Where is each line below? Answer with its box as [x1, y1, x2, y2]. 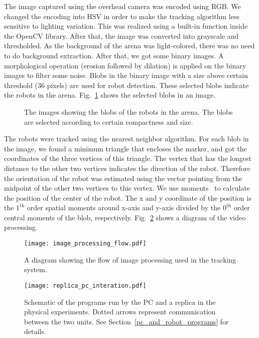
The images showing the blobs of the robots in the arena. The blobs [24, 106, 233, 117]
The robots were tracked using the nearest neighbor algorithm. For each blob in [4, 133, 249, 144]
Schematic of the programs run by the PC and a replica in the [24, 296, 216, 307]
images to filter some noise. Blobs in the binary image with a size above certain [4, 70, 248, 80]
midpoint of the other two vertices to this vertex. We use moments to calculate [4, 183, 250, 193]
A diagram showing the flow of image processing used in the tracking [24, 254, 236, 265]
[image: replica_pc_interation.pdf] [24, 282, 147, 289]
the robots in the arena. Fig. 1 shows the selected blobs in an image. [4, 90, 216, 100]
